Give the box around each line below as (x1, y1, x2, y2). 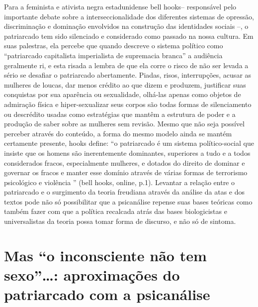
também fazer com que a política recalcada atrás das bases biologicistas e (4, 206, 227, 216)
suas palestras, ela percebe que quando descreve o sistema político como (4, 40, 223, 51)
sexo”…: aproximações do (4, 265, 180, 285)
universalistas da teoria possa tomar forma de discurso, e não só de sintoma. (4, 216, 236, 226)
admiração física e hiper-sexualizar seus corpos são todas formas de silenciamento (4, 99, 252, 109)
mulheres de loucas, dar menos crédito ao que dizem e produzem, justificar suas (4, 79, 246, 90)
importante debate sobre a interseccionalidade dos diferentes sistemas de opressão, (4, 11, 254, 21)
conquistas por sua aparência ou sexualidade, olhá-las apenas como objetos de (4, 89, 241, 100)
